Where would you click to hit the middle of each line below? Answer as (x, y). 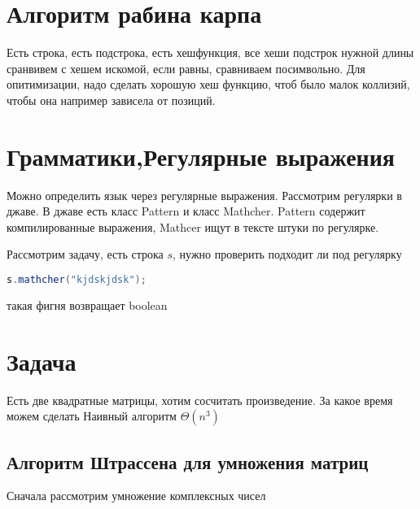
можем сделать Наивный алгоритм (92, 416)
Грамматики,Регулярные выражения (201, 156)
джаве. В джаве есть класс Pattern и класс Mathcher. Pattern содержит (186, 211)
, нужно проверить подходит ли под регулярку (287, 254)
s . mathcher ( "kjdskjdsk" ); (77, 280)
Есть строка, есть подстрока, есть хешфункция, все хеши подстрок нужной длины (210, 52)
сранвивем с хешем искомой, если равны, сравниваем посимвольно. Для (186, 68)
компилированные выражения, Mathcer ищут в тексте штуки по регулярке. (193, 226)
